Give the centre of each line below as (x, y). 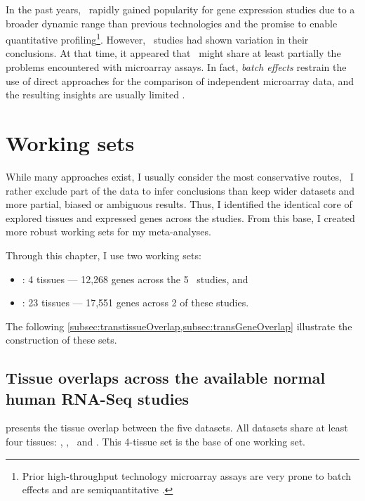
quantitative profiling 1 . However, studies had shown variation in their (157, 38)
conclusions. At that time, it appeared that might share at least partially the (173, 53)
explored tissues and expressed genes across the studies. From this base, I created (180, 217)
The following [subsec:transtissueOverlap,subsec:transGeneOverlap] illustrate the (179, 326)
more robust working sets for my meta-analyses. (108, 232)
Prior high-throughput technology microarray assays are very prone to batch (187, 475)
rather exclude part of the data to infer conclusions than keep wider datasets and (180, 190)
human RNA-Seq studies (98, 398)
